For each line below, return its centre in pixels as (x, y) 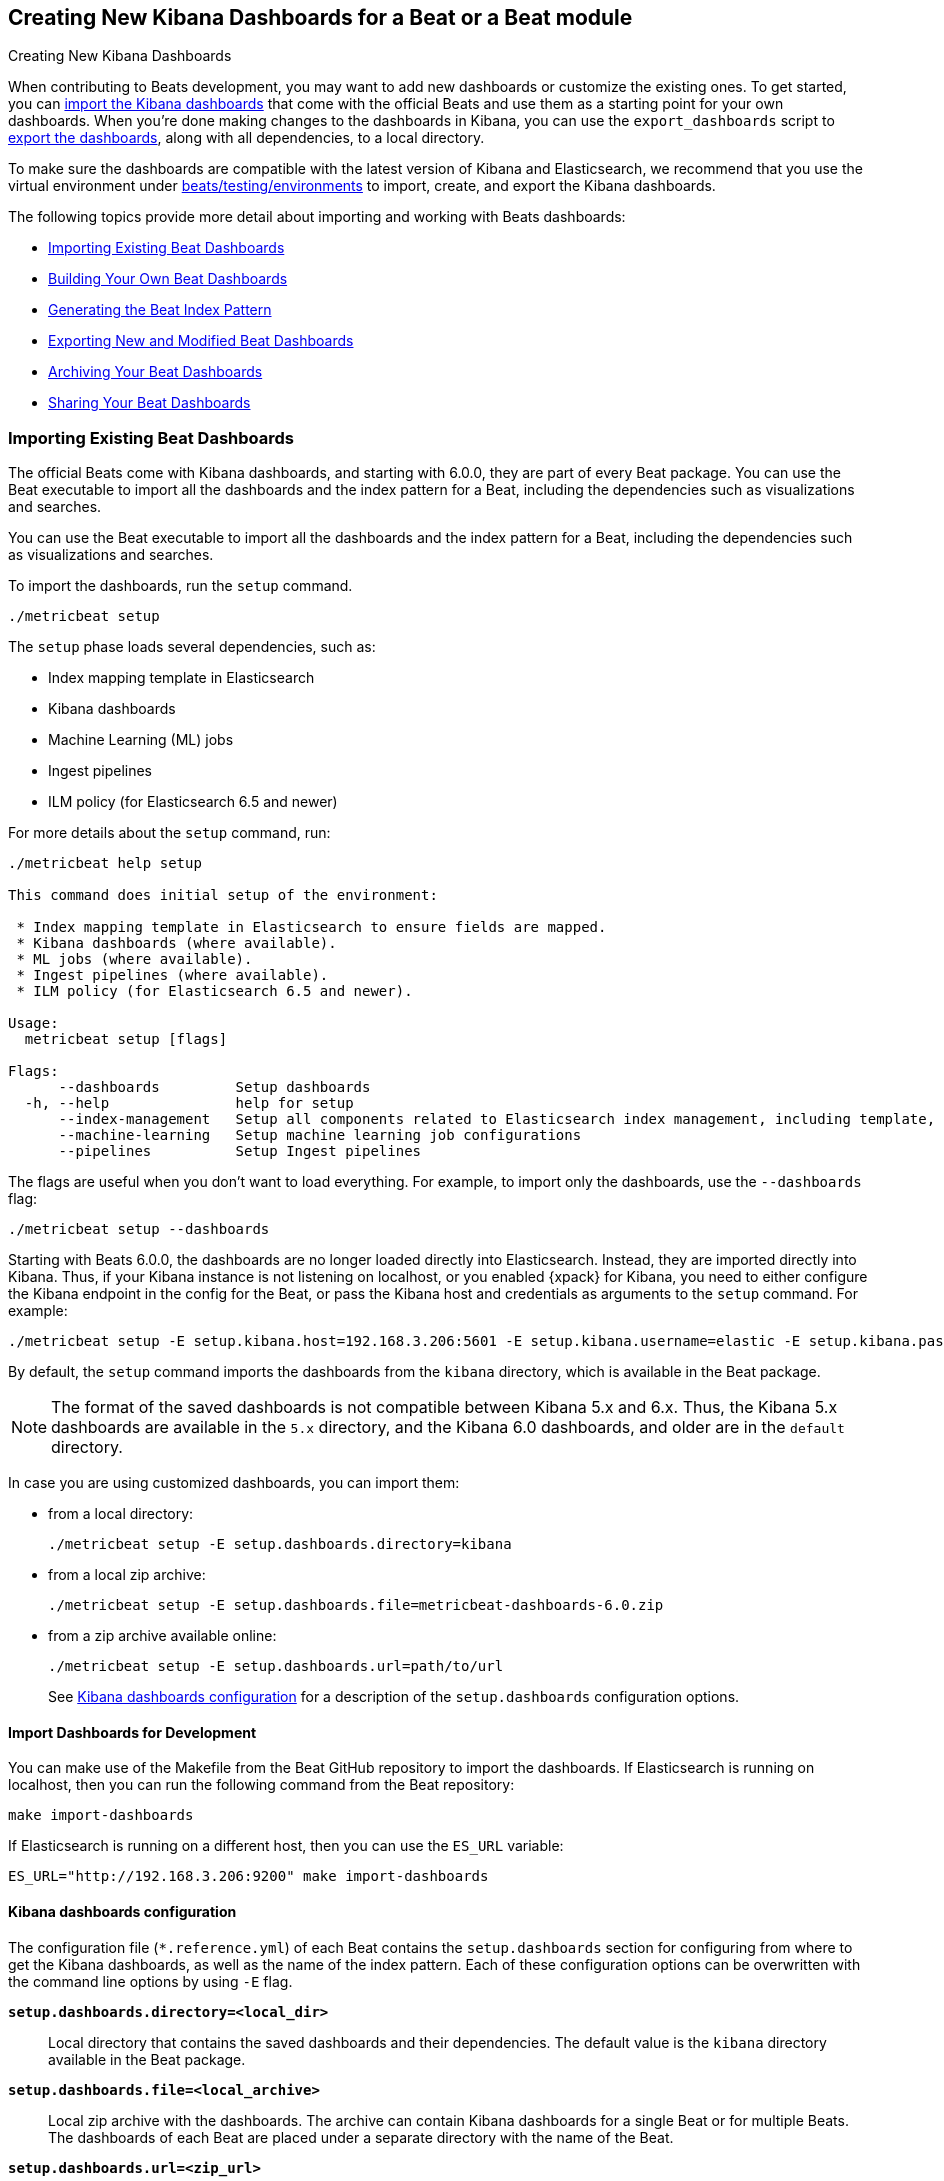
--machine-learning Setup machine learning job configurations (320, 1135)
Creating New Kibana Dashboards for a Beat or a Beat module (320, 17)
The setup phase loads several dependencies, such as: (192, 647)
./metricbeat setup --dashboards (139, 1229)
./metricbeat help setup (105, 863)
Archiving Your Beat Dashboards (155, 372)
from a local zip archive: (127, 1575)
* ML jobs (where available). (134, 959)
